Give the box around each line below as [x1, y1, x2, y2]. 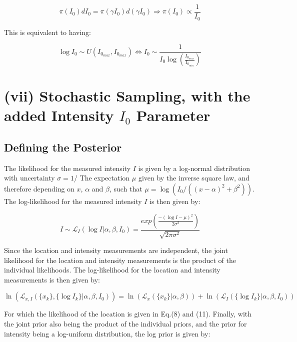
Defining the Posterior [4, 139, 122, 154]
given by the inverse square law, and [138, 172, 250, 183]
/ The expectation [73, 172, 130, 183]
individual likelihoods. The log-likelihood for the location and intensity [4, 264, 220, 275]
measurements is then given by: [4, 274, 100, 284]
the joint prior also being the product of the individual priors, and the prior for [4, 318, 247, 328]
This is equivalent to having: [4, 26, 91, 37]
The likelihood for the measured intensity [4, 162, 131, 173]
